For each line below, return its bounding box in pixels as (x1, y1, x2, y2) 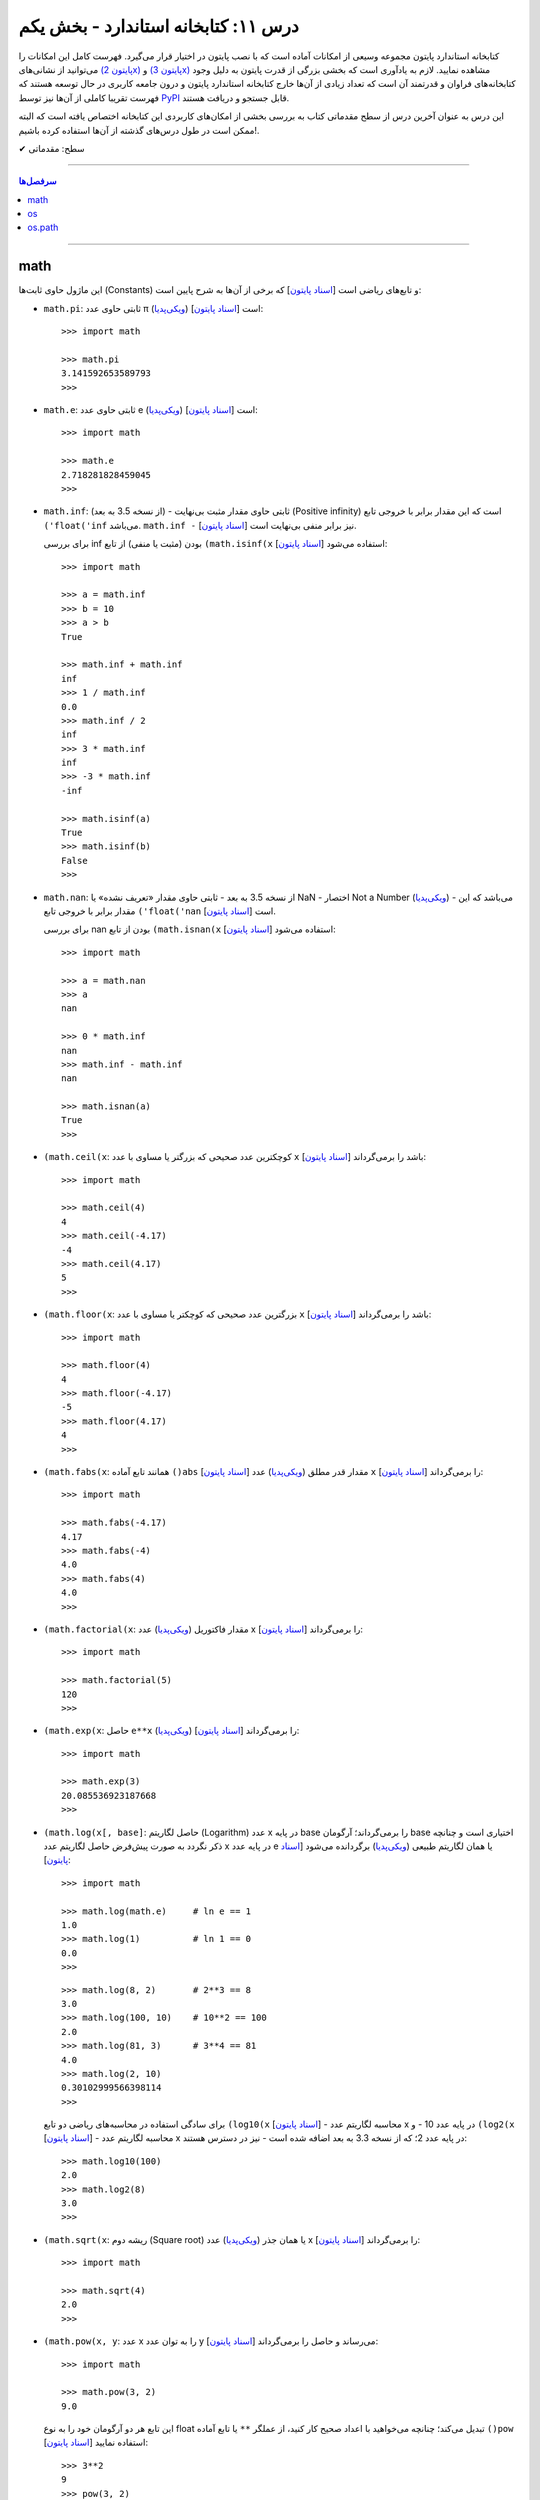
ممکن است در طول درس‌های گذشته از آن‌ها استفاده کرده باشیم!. (18, 124, 260, 136)
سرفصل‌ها (18, 175, 57, 187)
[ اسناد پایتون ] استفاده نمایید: (43, 2436, 149, 2449)
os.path (27, 221, 59, 234)
